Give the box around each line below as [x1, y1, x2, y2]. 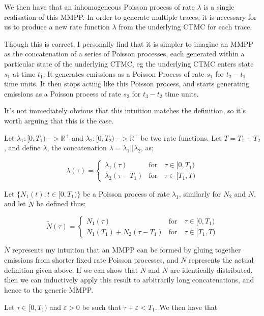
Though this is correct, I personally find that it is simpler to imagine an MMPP [4, 38, 253, 49]
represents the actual [189, 254, 254, 265]
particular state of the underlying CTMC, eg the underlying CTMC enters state [4, 58, 254, 69]
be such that [82, 301, 121, 312]
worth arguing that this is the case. [4, 115, 114, 125]
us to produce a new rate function [4, 21, 110, 32]
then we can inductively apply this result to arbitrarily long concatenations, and [4, 274, 254, 285]
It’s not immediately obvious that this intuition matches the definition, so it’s [4, 105, 246, 116]
